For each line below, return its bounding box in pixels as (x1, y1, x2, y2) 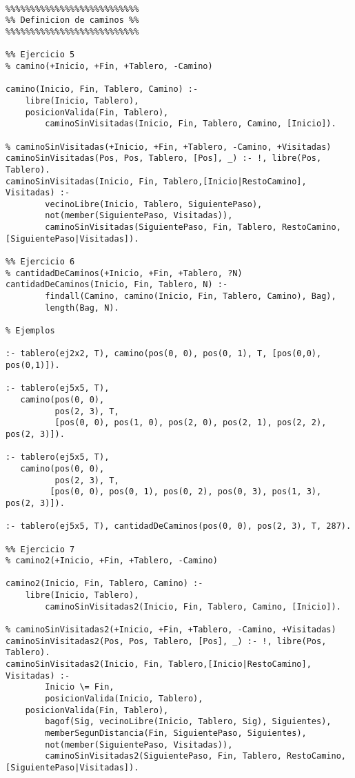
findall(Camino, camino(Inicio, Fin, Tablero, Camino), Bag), (45, 291, 336, 302)
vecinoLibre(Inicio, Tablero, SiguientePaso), (45, 199, 263, 209)
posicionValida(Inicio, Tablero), (45, 694, 203, 704)
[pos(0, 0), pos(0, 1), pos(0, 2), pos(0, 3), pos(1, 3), (50, 487, 322, 497)
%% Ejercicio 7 (6, 544, 75, 554)
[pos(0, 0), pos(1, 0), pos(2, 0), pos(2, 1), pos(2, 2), (54, 418, 327, 428)
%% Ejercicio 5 (6, 50, 75, 60)
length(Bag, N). (45, 302, 119, 313)
